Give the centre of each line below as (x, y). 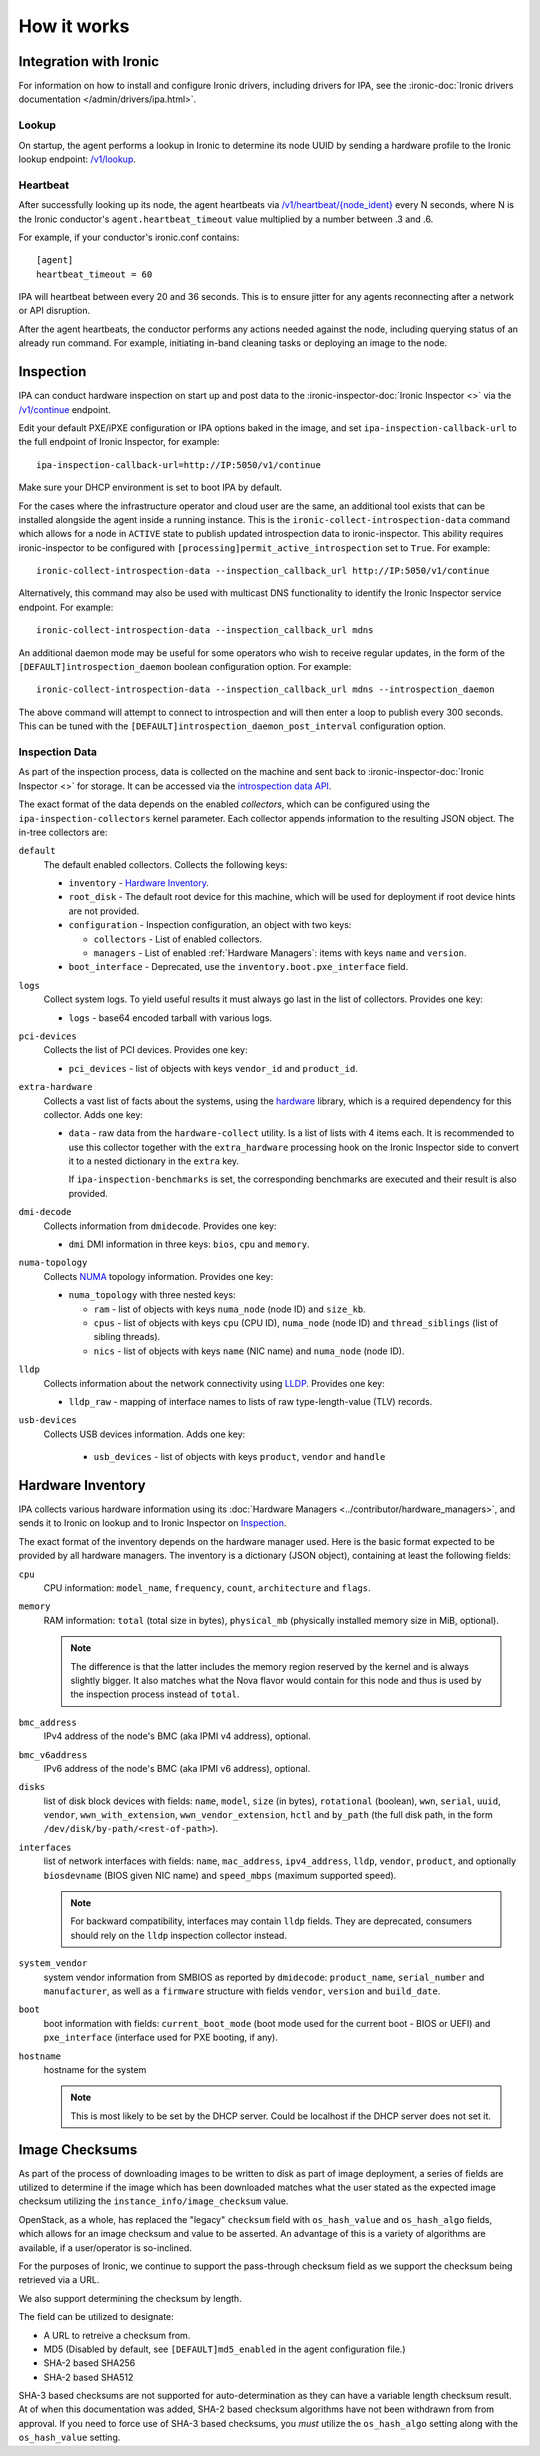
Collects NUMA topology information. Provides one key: (158, 1276)
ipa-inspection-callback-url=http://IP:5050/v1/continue (179, 464)
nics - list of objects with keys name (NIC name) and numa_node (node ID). (249, 1351)
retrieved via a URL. (59, 2280)
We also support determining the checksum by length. (130, 2298)
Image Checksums (78, 2149)
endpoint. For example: (66, 607)
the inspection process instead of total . (155, 1694)
